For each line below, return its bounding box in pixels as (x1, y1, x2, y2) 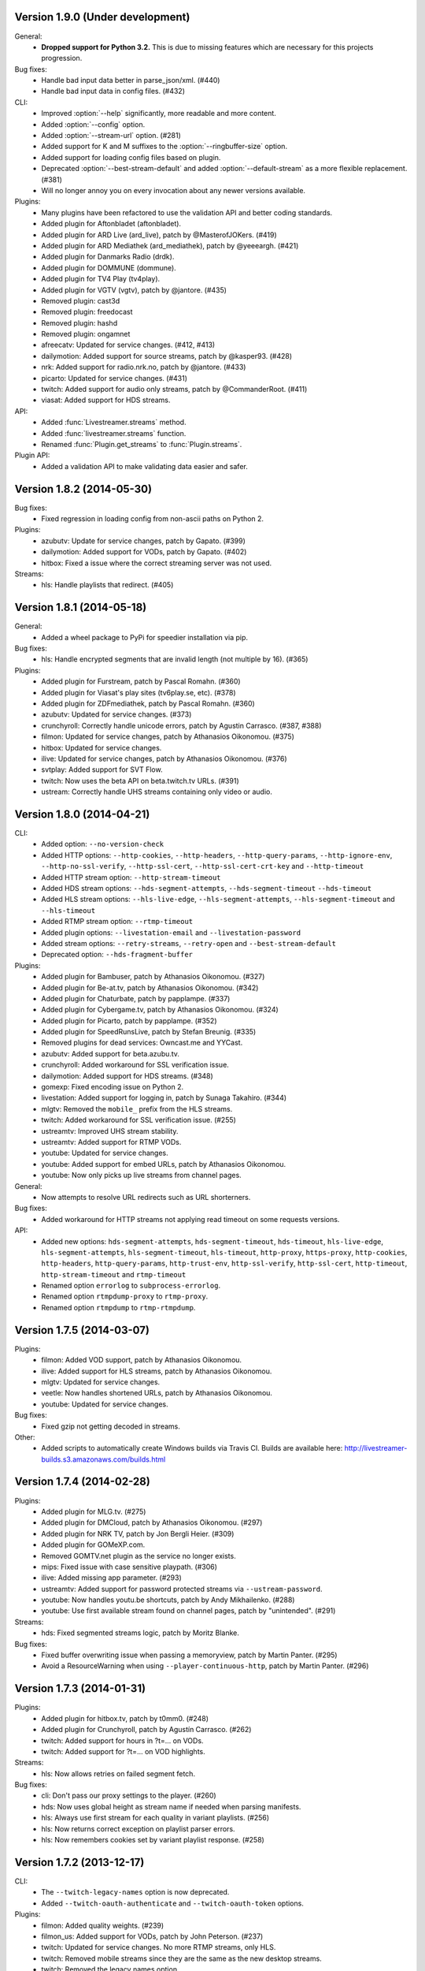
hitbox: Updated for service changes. (41, 743, 162, 752)
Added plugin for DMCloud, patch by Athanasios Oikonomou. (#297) (41, 1518, 263, 1527)
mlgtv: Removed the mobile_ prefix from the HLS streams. (41, 1104, 233, 1113)
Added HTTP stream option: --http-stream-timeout (41, 872, 221, 882)
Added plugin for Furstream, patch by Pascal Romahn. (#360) (41, 676, 241, 686)
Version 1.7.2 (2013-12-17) (14, 1855, 145, 1869)
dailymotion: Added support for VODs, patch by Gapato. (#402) (41, 547, 247, 557)
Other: (14, 1432, 35, 1442)
